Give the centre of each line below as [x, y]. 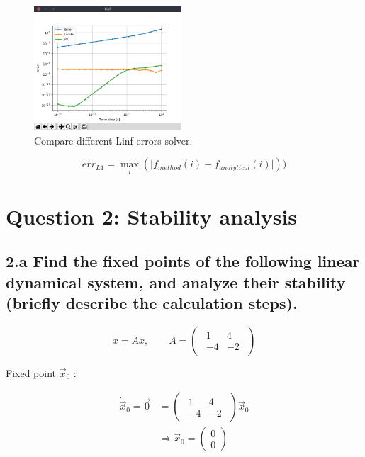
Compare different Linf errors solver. [113, 140]
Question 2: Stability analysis [152, 216]
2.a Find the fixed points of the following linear [183, 261]
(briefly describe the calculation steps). [152, 302]
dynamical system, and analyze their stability [176, 282]
